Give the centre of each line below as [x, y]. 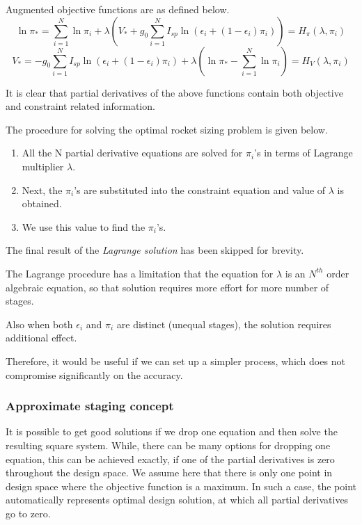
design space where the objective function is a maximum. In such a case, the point [181, 486]
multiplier [43, 166]
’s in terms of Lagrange [304, 153]
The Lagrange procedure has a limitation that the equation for [140, 273]
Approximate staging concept [90, 406]
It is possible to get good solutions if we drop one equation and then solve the [172, 431]
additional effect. [41, 338]
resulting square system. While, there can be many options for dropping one [168, 445]
